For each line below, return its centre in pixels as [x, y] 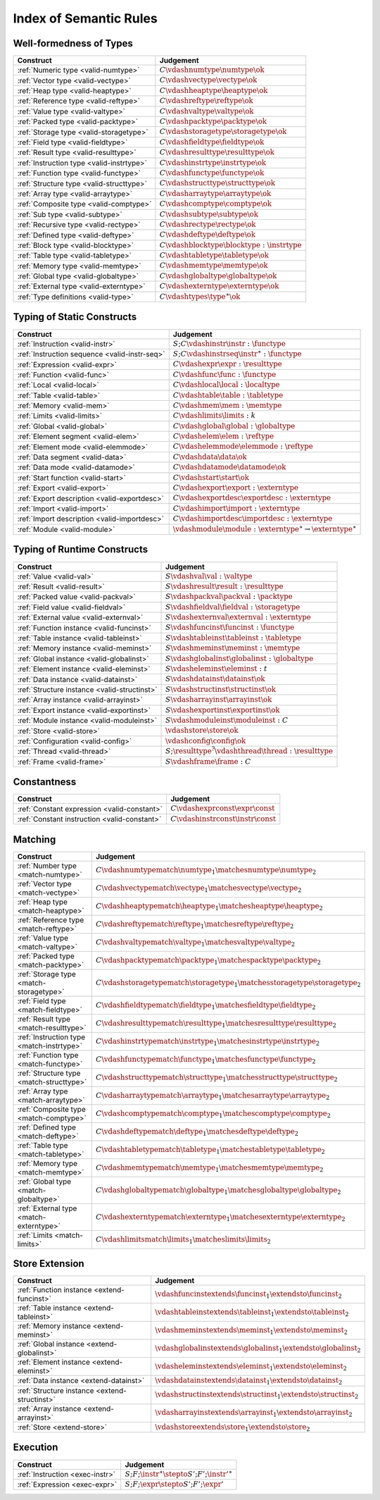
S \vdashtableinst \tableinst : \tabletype [234, 638]
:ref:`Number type [47, 865]
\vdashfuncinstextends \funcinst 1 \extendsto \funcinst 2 [249, 1295]
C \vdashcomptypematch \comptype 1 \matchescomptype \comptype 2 [213, 1114]
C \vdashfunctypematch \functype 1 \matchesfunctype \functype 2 [205, 1060]
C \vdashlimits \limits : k [214, 416]
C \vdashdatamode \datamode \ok [229, 467]
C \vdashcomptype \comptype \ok [216, 204]
